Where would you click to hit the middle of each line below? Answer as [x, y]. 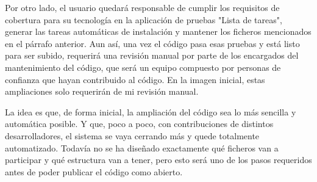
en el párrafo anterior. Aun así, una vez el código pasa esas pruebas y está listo [152, 43]
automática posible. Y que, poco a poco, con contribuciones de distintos [139, 124]
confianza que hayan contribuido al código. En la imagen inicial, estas [135, 79]
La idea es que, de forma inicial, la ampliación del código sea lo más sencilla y [151, 111]
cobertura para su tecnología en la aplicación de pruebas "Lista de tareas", [144, 19]
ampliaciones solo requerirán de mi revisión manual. [102, 91]
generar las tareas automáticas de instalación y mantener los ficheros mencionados [158, 31]
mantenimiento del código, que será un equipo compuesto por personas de [143, 67]
